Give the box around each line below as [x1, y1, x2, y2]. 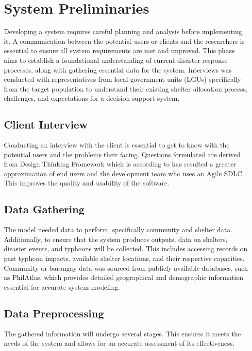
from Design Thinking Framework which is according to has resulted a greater [4, 159, 236, 169]
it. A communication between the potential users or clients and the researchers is [4, 36, 245, 46]
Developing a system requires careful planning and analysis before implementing [4, 26, 242, 37]
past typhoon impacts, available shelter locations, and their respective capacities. [4, 253, 245, 263]
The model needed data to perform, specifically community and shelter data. [4, 224, 233, 235]
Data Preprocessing [4, 305, 104, 320]
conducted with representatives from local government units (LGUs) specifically [4, 74, 241, 84]
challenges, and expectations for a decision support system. [4, 93, 180, 103]
